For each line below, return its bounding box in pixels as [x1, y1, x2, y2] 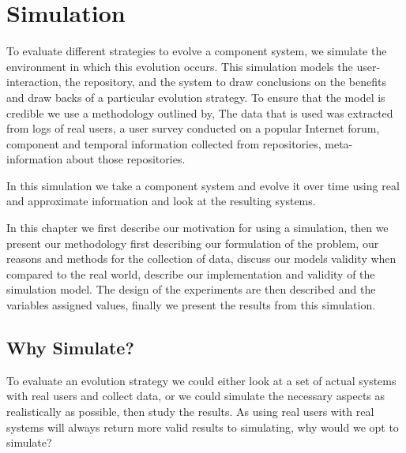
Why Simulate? [6, 335, 134, 360]
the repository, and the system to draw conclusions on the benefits [65, 73, 386, 90]
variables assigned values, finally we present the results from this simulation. [6, 297, 376, 313]
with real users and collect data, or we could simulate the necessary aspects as [6, 387, 385, 404]
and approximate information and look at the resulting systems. [6, 193, 316, 209]
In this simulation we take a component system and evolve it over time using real [6, 177, 400, 193]
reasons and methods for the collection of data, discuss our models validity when [6, 250, 397, 267]
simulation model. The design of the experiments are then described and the [6, 281, 376, 298]
